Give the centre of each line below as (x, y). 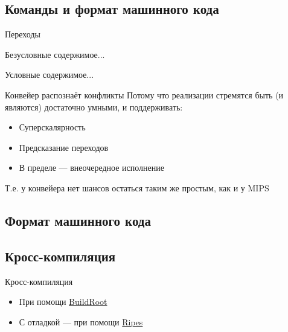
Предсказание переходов (64, 147)
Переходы (23, 34)
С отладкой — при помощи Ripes (81, 321)
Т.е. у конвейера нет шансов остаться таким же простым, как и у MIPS (137, 187)
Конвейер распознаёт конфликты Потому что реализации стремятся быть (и (144, 94)
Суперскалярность (52, 127)
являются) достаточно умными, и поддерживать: (94, 107)
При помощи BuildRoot (63, 302)
